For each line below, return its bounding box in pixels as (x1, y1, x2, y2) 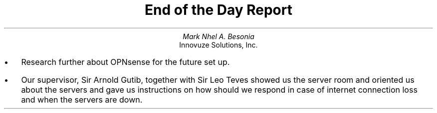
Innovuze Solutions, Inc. (179, 40, 258, 49)
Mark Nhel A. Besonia (183, 32, 254, 41)
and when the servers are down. (21, 94, 143, 105)
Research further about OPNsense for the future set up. (21, 56, 230, 67)
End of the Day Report (145, 1, 292, 18)
